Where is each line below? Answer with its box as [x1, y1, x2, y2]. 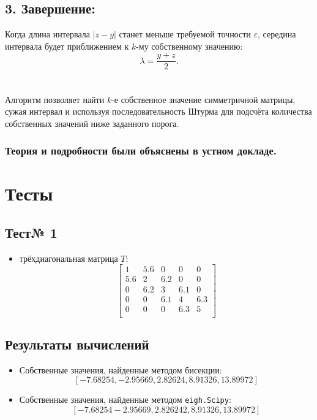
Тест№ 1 [5, 223, 58, 242]
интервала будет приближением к [5, 39, 129, 52]
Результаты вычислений [5, 335, 149, 354]
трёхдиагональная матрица [19, 251, 118, 264]
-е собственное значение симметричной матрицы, [111, 93, 296, 105]
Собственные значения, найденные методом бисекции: [19, 363, 222, 376]
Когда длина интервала [5, 28, 90, 40]
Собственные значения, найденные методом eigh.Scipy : [19, 393, 231, 406]
